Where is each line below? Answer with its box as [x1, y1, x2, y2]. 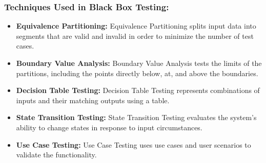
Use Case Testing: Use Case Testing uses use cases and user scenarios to [16, 139, 251, 150]
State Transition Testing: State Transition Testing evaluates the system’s [16, 112, 257, 123]
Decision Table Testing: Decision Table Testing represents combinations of [16, 85, 260, 96]
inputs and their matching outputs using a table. [16, 95, 170, 105]
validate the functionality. [16, 149, 97, 160]
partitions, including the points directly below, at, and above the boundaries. [16, 67, 258, 78]
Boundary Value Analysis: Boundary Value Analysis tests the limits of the [16, 58, 262, 68]
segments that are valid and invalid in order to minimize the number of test [16, 30, 254, 41]
